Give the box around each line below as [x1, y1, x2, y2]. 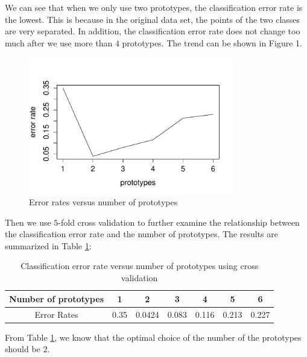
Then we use [5, 216, 51, 228]
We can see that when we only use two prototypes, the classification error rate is [5, 1, 303, 13]
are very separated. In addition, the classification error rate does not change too [5, 25, 300, 37]
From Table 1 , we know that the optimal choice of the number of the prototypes [5, 331, 302, 343]
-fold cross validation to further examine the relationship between [58, 216, 300, 228]
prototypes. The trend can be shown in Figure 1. [122, 36, 302, 49]
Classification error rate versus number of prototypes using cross [21, 259, 259, 272]
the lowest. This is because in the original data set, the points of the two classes [5, 13, 300, 25]
